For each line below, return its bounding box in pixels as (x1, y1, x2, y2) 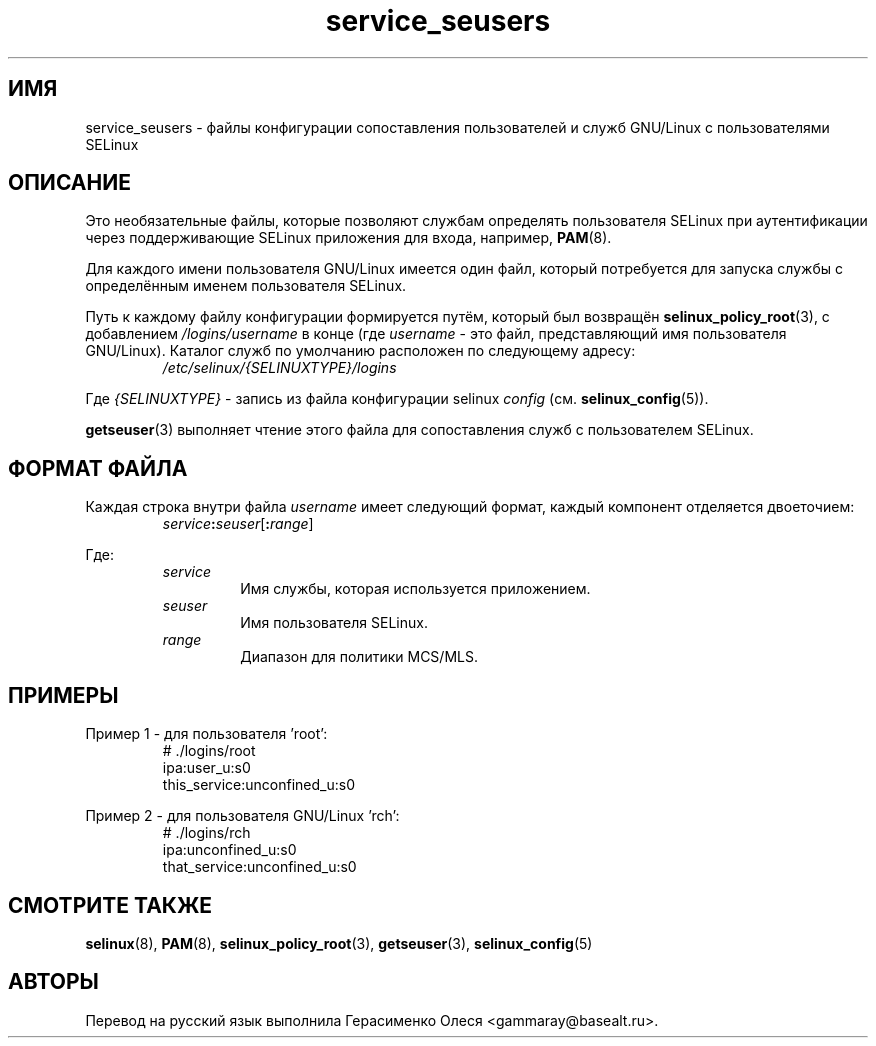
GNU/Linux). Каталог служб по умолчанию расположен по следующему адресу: (85, 342, 636, 360)
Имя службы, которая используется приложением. (240, 580, 591, 598)
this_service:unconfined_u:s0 (162, 776, 356, 794)
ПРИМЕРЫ (8, 682, 119, 708)
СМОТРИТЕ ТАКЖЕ (8, 892, 213, 918)
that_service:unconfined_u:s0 (162, 858, 357, 876)
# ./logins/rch (162, 824, 251, 842)
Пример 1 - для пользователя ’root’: (85, 725, 328, 743)
